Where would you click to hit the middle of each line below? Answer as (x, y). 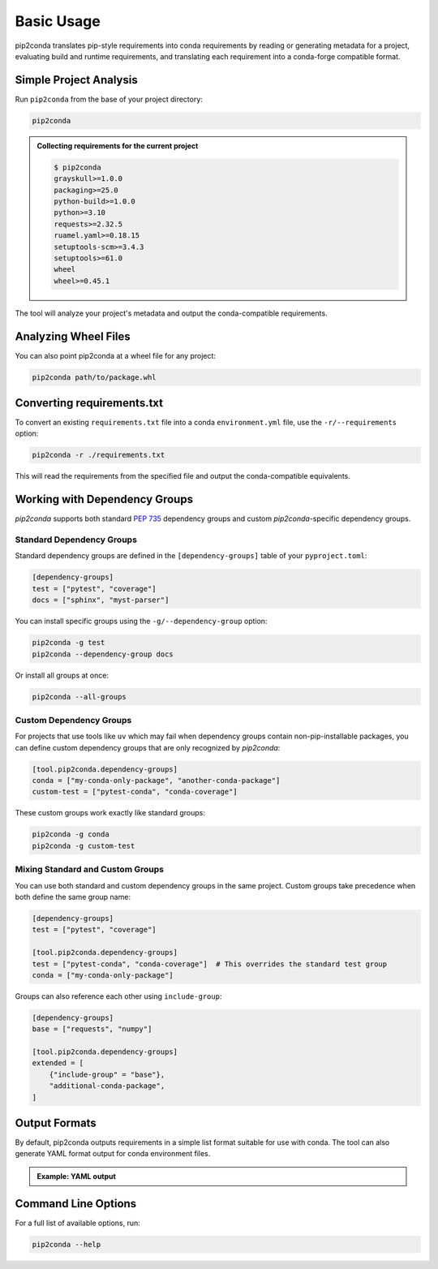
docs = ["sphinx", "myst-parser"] (101, 600)
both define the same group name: (73, 897)
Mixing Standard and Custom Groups (89, 870)
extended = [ (58, 1063)
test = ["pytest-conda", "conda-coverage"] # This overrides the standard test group (210, 964)
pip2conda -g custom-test (84, 845)
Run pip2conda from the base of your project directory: (109, 99)
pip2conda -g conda (71, 835)
